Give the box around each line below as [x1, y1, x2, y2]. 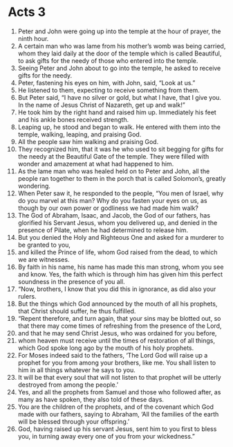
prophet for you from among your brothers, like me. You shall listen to [17, 358, 216, 367]
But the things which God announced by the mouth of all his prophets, [17, 299, 218, 308]
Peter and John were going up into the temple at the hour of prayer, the [17, 27, 221, 35]
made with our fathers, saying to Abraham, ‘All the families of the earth [17, 410, 219, 418]
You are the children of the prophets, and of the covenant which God [17, 403, 214, 411]
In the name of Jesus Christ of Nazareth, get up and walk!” [17, 100, 185, 109]
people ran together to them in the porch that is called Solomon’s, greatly [17, 174, 226, 182]
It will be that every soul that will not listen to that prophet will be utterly [17, 373, 222, 381]
